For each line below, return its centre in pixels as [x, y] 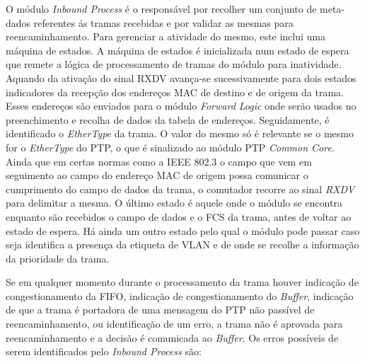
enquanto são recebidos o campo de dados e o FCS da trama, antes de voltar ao [179, 216]
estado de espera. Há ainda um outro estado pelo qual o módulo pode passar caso [183, 230]
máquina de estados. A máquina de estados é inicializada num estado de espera [178, 50]
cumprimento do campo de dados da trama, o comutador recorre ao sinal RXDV [180, 189]
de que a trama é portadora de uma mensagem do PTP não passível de [160, 310]
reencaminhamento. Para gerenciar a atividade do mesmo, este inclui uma [166, 36]
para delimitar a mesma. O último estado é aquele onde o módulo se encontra [174, 203]
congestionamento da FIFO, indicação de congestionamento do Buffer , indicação [180, 295]
